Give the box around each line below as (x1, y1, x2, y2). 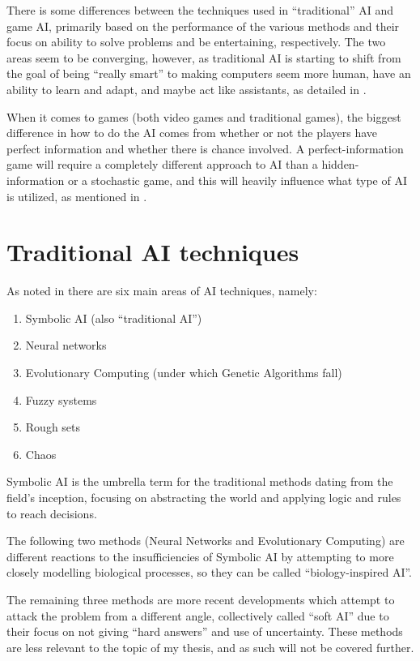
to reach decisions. (6, 504, 97, 522)
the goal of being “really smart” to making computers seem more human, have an (6, 65, 411, 82)
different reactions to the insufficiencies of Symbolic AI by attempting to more (6, 547, 394, 564)
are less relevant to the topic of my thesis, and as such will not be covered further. (6, 638, 414, 655)
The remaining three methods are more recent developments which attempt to (6, 590, 395, 607)
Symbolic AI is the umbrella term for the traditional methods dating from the (6, 473, 393, 490)
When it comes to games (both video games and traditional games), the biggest (6, 108, 401, 125)
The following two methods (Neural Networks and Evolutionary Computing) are (6, 532, 405, 549)
